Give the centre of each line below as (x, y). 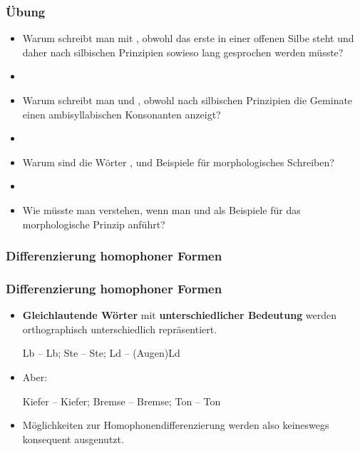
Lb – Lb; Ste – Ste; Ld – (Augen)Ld (101, 353)
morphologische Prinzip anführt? (94, 224)
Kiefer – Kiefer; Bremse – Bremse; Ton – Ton (122, 401)
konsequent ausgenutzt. (73, 439)
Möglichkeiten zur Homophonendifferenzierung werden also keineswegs (176, 425)
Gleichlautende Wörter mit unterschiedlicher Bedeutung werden (180, 315)
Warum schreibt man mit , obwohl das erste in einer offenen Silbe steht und (188, 38)
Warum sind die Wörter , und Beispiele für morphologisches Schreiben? (178, 162)
